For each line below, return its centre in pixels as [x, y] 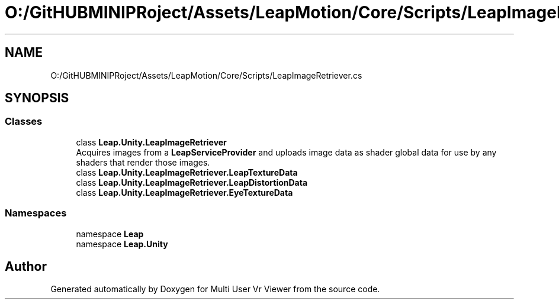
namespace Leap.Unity [122, 244]
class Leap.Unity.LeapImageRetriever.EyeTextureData [184, 192]
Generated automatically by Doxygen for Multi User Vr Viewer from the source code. [215, 289]
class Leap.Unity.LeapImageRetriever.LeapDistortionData [192, 182]
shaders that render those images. [143, 162]
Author [26, 266]
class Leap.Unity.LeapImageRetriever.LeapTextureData [187, 172]
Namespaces [36, 213]
